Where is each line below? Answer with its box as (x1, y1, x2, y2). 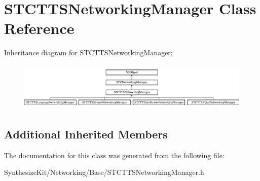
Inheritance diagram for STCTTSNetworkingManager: (4, 47, 173, 58)
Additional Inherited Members (4, 126, 168, 141)
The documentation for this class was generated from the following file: (4, 150, 225, 160)
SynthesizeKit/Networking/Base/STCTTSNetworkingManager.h (4, 167, 204, 177)
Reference (4, 18, 75, 39)
